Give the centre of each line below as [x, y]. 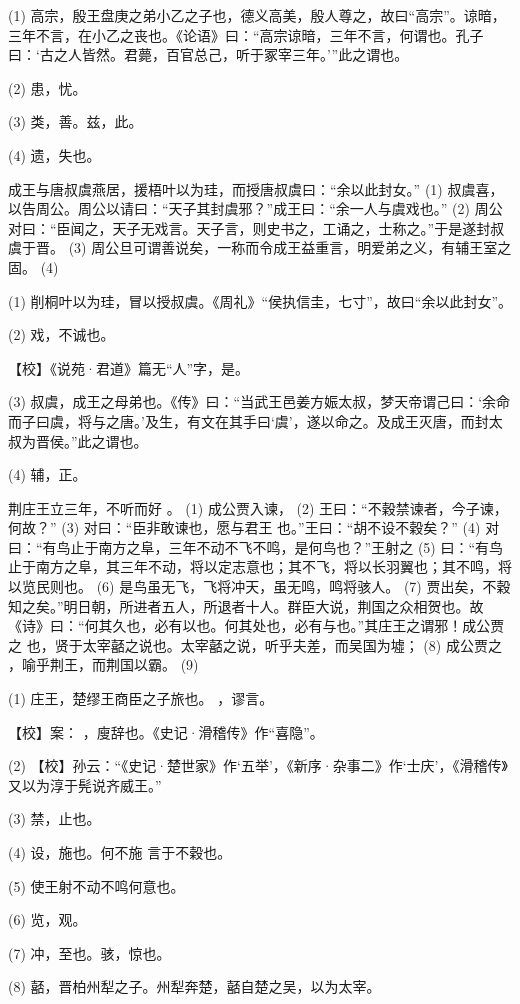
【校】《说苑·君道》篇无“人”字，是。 [129, 367]
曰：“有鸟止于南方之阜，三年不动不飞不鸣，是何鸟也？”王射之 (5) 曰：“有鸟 [256, 546]
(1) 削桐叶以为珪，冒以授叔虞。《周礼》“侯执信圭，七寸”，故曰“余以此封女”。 [260, 300]
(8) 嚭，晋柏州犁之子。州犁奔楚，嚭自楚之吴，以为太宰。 [194, 986]
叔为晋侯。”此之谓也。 [78, 440]
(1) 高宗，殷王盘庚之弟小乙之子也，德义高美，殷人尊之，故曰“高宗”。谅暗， [257, 15]
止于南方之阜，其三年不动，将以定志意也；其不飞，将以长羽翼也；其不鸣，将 [260, 566]
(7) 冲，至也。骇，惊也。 [89, 952]
